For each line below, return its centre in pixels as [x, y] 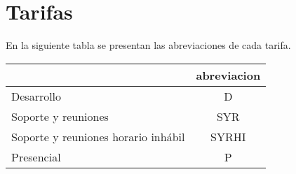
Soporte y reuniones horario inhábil [98, 136]
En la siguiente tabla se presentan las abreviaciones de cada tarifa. [148, 45]
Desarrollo [36, 96]
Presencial [36, 157]
